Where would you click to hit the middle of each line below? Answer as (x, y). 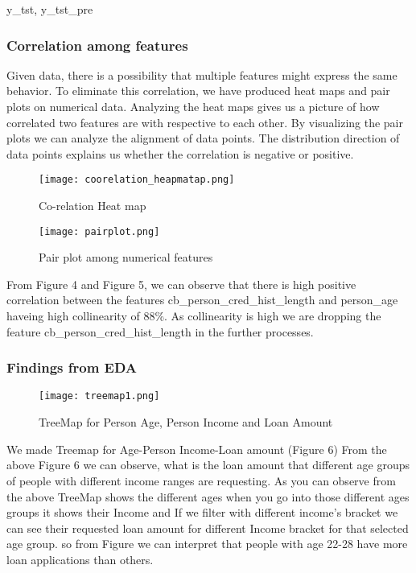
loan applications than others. (80, 559)
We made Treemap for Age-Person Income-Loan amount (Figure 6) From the (197, 449)
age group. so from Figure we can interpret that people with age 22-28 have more (207, 544)
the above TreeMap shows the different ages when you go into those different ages (208, 496)
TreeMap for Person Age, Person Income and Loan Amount (186, 422)
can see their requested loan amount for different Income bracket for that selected (208, 528)
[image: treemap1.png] (99, 396)
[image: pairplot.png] (99, 231)
